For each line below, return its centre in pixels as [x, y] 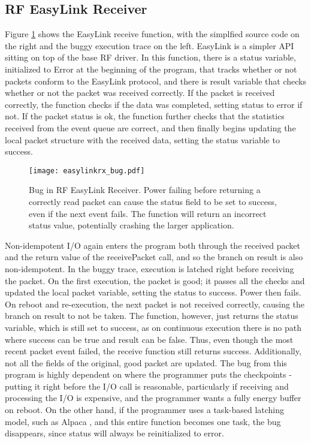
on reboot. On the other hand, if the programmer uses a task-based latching [145, 410]
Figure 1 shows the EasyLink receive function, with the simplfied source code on [152, 34]
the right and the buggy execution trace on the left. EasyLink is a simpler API [150, 45]
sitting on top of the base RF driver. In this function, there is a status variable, [150, 57]
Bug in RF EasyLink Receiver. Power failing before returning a [145, 190]
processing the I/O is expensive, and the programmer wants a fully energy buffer [153, 398]
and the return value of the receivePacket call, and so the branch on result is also [154, 257]
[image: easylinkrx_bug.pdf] [87, 171]
